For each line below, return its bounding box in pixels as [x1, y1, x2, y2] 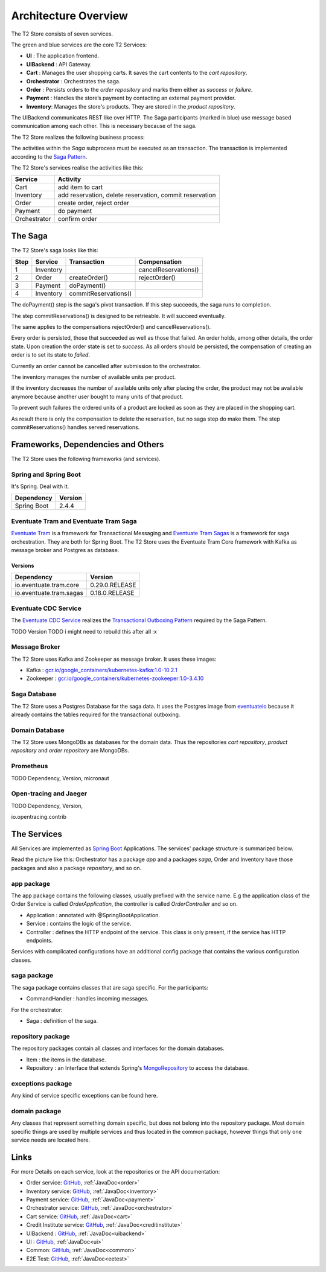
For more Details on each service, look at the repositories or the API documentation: [11, 1168, 220, 1175]
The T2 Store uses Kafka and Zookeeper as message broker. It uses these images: [11, 655, 217, 663]
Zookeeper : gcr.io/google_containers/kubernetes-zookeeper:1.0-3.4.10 [26, 675, 204, 682]
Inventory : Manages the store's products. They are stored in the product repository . [26, 103, 235, 110]
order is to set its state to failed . [11, 351, 91, 358]
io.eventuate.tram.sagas [14, 589, 84, 597]
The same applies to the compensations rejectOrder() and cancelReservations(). [11, 323, 211, 331]
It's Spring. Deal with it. [11, 483, 69, 490]
